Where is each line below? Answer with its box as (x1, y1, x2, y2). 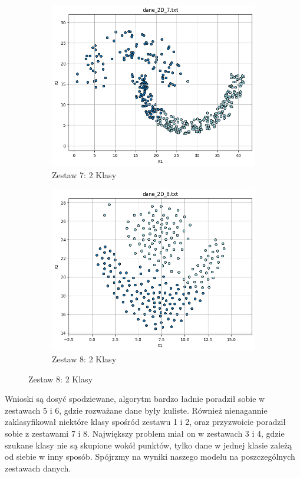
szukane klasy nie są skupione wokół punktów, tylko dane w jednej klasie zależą (5, 438, 292, 451)
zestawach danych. (5, 461, 71, 474)
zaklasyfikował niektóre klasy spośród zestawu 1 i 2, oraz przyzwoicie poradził (5, 415, 286, 428)
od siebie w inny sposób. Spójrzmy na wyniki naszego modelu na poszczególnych (5, 450, 295, 463)
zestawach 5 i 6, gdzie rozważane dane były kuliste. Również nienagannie (5, 404, 268, 416)
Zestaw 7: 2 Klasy (52, 168, 117, 181)
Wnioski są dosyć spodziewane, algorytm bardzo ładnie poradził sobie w (5, 392, 265, 405)
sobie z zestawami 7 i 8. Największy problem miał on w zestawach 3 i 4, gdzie (5, 427, 285, 439)
